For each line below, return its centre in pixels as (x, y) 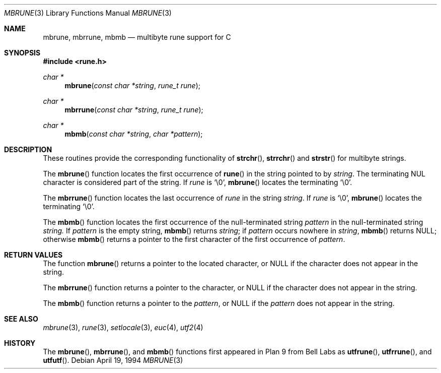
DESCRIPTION (28, 149)
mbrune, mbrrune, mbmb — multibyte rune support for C (137, 37)
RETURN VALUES (33, 255)
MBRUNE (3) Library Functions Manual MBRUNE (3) (88, 13)
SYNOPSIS (22, 53)
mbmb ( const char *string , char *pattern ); (134, 134)
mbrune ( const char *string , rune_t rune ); (132, 85)
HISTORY (20, 343)
